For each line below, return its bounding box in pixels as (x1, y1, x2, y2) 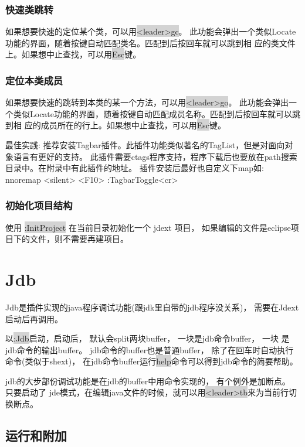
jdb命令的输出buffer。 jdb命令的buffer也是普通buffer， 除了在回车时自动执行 (5, 343, 294, 356)
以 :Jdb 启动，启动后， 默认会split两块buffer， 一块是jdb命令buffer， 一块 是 (5, 332, 290, 344)
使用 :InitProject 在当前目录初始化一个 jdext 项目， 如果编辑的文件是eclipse (5, 221, 291, 233)
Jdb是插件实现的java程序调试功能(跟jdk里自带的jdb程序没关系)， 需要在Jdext (5, 301, 299, 313)
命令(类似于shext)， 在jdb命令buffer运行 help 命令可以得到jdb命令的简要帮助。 (5, 355, 298, 367)
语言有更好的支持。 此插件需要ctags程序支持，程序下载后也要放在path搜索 (13, 150, 297, 162)
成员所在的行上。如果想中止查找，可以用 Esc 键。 (40, 119, 226, 131)
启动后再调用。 (5, 312, 63, 325)
